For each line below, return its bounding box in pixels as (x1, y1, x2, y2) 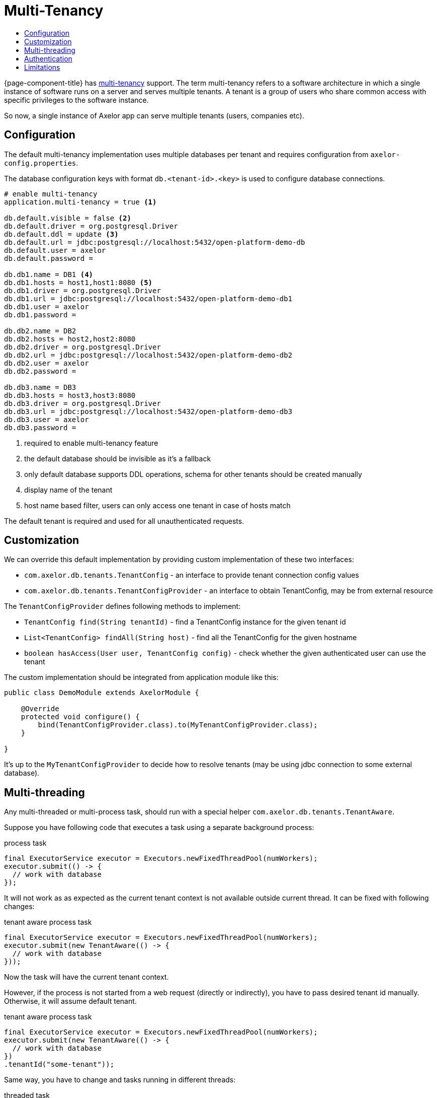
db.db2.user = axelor (4, 359, 89, 367)
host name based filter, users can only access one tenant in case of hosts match (24, 501, 291, 510)
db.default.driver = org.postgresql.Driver (4, 222, 178, 230)
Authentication (24, 54, 72, 63)
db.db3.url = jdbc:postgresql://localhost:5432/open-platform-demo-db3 (4, 407, 293, 416)
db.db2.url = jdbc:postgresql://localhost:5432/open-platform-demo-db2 (4, 351, 293, 359)
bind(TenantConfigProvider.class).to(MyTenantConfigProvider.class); (38, 721, 318, 729)
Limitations (24, 62, 60, 72)
